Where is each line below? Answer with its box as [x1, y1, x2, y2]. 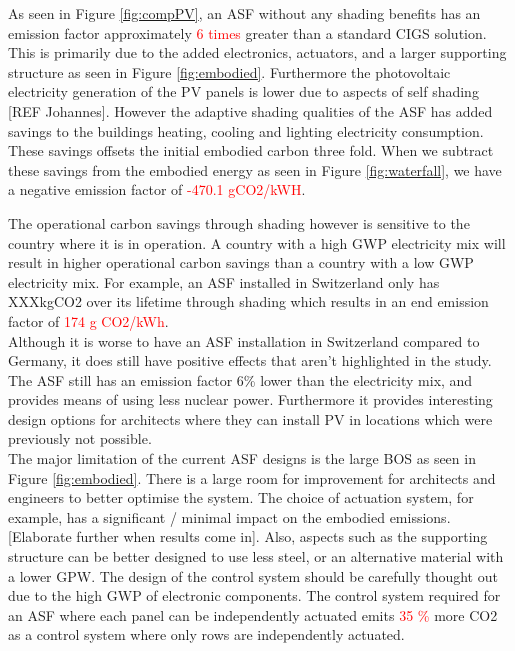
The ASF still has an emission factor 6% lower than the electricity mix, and [8, 369, 473, 390]
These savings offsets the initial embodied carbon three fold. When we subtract [8, 140, 494, 161]
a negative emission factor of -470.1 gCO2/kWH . [8, 179, 306, 200]
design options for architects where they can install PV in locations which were [8, 408, 493, 429]
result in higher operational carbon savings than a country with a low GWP [8, 252, 474, 273]
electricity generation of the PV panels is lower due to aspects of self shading [8, 81, 479, 102]
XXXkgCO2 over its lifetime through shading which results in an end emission [8, 291, 489, 312]
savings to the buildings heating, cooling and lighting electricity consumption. [8, 120, 484, 141]
